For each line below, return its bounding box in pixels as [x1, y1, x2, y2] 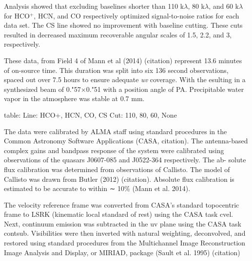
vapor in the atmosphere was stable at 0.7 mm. [4, 93, 145, 104]
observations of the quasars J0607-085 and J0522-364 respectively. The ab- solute [4, 155, 246, 165]
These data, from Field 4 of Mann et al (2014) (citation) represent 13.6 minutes [4, 55, 242, 65]
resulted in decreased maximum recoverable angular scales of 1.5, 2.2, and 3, [4, 29, 232, 39]
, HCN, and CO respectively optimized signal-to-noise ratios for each [34, 10, 239, 20]
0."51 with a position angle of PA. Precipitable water [86, 84, 244, 94]
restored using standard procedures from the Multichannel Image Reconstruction [4, 238, 246, 248]
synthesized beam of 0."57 [4, 84, 81, 94]
